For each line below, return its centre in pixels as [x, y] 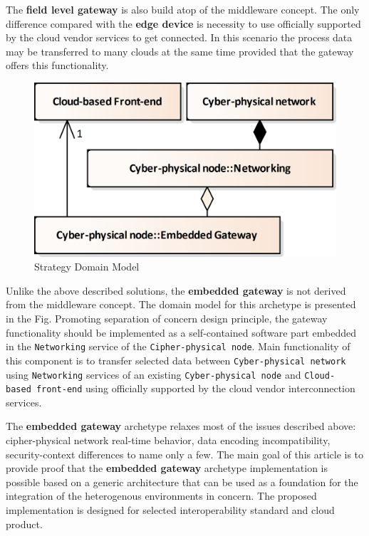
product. [24, 524]
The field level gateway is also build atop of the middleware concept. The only [183, 9]
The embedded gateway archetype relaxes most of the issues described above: [181, 426]
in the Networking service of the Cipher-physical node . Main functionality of [178, 346]
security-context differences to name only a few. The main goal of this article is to [185, 454]
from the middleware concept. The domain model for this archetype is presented [181, 304]
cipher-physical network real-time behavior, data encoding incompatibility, [168, 440]
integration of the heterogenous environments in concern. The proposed [161, 496]
